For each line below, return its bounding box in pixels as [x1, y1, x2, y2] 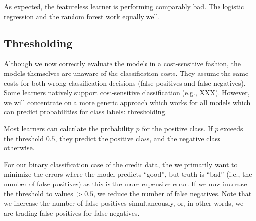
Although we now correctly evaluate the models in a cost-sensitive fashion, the [4, 58, 241, 69]
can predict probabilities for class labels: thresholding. [4, 107, 167, 117]
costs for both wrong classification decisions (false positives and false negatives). [4, 77, 246, 88]
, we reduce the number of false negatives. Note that [93, 188, 252, 198]
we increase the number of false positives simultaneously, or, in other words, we [4, 198, 244, 208]
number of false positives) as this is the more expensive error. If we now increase [4, 178, 247, 188]
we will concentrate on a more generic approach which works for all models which [4, 97, 251, 107]
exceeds [220, 123, 243, 133]
